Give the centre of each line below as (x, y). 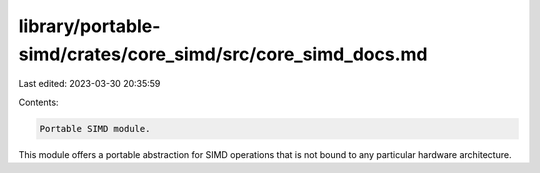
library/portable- (89, 26)
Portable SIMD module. (95, 128)
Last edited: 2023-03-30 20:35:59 (89, 84)
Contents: (38, 102)
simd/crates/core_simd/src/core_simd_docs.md (223, 54)
